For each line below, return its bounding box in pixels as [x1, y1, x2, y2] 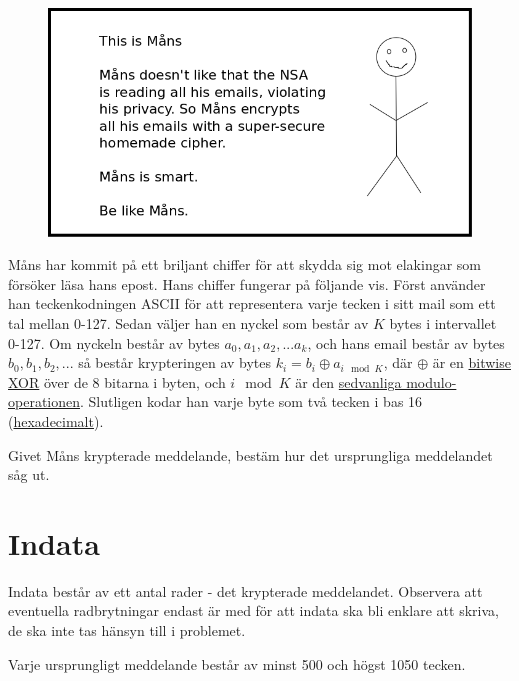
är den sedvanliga [295, 371, 402, 392]
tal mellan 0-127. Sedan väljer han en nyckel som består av [8, 313, 369, 333]
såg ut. [8, 464, 50, 485]
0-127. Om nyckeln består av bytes [8, 332, 220, 353]
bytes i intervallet [389, 313, 497, 333]
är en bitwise [432, 352, 511, 373]
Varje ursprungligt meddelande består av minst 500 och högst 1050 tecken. [8, 653, 466, 674]
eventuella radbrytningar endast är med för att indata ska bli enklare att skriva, [8, 600, 499, 621]
